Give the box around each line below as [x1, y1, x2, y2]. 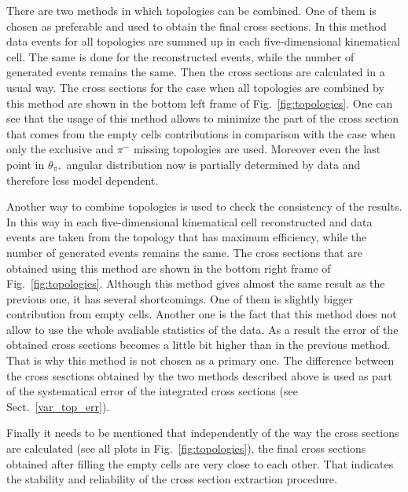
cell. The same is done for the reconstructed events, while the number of [6, 48, 355, 64]
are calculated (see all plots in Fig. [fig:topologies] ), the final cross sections [6, 440, 366, 457]
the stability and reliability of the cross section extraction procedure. [6, 471, 337, 487]
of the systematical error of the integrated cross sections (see [6, 383, 298, 399]
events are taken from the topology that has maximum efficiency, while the [6, 229, 367, 245]
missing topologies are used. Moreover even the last [133, 141, 381, 157]
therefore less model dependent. [6, 171, 159, 188]
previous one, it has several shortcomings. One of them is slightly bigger [6, 290, 353, 307]
